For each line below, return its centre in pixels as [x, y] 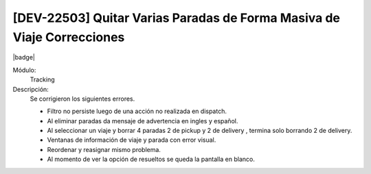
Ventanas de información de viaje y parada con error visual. [132, 140]
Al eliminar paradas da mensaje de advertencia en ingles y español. [143, 121]
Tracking [42, 79]
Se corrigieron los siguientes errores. [82, 99]
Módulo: [24, 70]
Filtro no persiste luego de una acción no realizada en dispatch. [137, 111]
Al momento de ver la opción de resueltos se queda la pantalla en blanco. [151, 159]
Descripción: [31, 89]
